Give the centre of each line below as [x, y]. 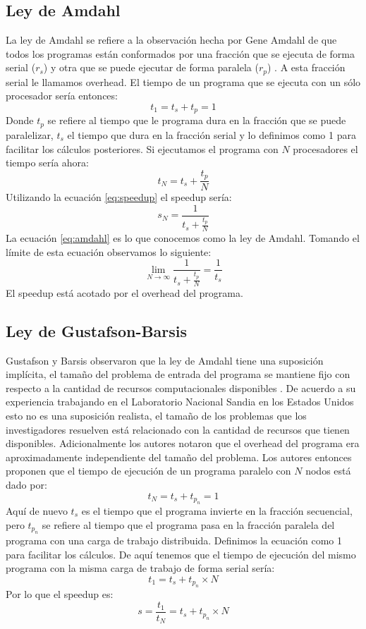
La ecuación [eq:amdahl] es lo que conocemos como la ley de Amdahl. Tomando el [183, 238]
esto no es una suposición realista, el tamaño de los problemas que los [156, 416]
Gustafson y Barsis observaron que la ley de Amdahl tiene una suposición [165, 360]
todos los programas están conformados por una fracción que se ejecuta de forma [180, 53]
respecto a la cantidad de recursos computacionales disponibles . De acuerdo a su [181, 387]
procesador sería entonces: [62, 96]
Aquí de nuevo [37, 511]
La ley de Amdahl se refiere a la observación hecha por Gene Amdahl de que [171, 40]
